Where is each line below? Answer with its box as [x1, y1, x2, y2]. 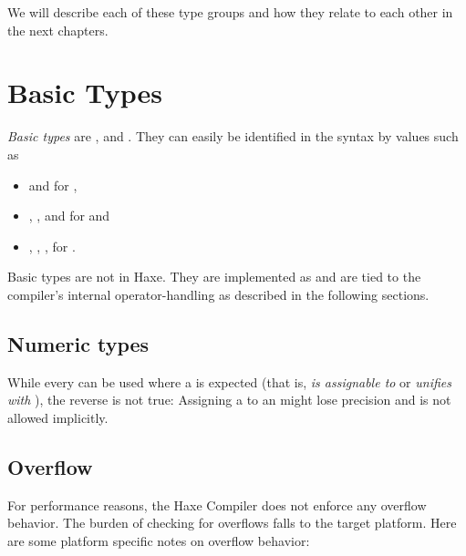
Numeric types [7, 329, 150, 357]
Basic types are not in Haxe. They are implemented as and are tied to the [7, 267, 421, 286]
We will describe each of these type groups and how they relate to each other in [7, 3, 453, 21]
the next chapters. [7, 20, 109, 39]
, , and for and [28, 206, 110, 225]
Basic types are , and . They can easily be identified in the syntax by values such [7, 127, 459, 146]
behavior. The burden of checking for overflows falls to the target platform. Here [7, 513, 457, 532]
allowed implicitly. [7, 407, 109, 427]
